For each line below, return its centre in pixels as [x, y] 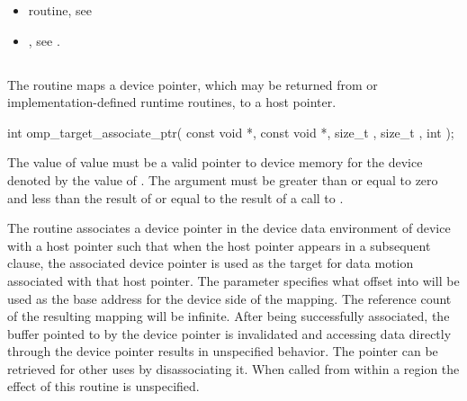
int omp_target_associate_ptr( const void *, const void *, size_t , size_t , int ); [231, 132]
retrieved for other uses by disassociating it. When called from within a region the [233, 368]
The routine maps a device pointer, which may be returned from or [193, 84]
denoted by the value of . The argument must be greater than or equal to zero [223, 179]
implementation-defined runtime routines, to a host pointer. [172, 102]
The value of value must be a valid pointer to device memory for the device [215, 162]
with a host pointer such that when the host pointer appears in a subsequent [219, 245]
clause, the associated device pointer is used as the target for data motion [211, 263]
